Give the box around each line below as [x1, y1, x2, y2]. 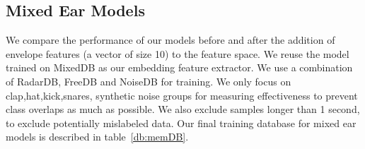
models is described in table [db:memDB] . [6, 129, 189, 144]
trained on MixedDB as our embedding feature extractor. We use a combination [6, 60, 353, 75]
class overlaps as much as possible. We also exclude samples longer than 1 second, [6, 102, 360, 117]
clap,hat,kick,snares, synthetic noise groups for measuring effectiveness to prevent [6, 88, 358, 102]
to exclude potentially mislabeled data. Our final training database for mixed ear [6, 115, 357, 130]
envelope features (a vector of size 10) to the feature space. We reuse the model [6, 46, 349, 61]
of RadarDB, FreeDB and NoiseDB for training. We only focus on [6, 73, 291, 88]
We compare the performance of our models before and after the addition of [6, 32, 335, 47]
